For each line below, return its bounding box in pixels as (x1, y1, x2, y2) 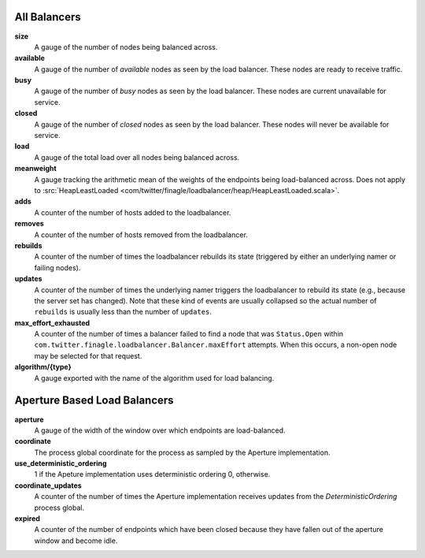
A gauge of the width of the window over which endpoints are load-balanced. (34, 426, 286, 435)
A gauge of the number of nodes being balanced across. (34, 42, 218, 51)
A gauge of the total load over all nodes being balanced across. (34, 152, 240, 162)
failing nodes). (34, 262, 81, 272)
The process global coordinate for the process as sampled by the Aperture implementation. (34, 448, 331, 457)
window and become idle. (34, 536, 118, 545)
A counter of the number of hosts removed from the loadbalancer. (34, 229, 248, 240)
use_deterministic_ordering (14, 459, 107, 468)
